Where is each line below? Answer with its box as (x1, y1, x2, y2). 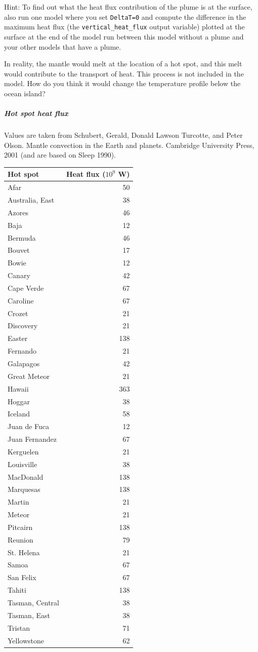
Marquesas (8, 484, 40, 494)
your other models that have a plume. (4, 41, 121, 52)
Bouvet (8, 245, 30, 255)
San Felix (8, 572, 36, 583)
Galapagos (8, 358, 40, 368)
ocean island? (4, 88, 46, 98)
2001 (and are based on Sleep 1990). (4, 149, 116, 160)
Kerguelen (8, 446, 39, 456)
